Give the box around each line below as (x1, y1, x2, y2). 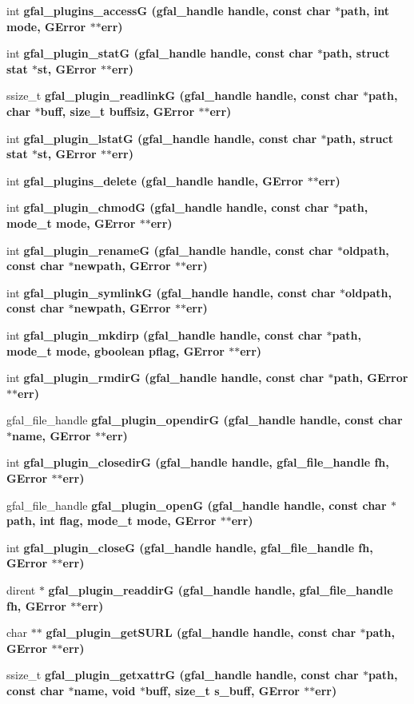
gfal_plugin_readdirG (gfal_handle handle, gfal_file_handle (48, 582, 393, 599)
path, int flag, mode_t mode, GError (6, 512, 217, 529)
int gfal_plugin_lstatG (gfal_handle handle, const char (6, 129, 317, 146)
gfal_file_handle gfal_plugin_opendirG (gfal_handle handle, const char (6, 412, 403, 428)
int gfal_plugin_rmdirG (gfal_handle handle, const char (6, 369, 324, 386)
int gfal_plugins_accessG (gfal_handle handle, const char (6, 2, 331, 18)
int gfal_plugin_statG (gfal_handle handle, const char (6, 45, 313, 62)
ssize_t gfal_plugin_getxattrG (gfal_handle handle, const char (6, 666, 359, 683)
